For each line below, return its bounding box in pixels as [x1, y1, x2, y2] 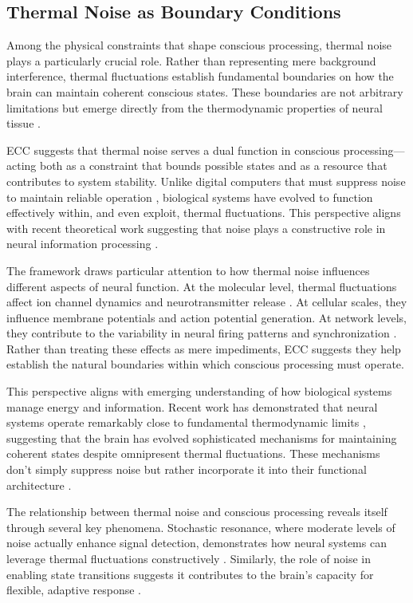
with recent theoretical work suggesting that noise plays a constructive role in [6, 219, 386, 236]
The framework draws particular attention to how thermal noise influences [6, 262, 370, 278]
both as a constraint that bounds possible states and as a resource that [39, 157, 387, 174]
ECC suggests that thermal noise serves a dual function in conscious [6, 141, 340, 158]
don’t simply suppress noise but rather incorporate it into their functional [6, 461, 367, 478]
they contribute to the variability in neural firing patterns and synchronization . [6, 325, 397, 341]
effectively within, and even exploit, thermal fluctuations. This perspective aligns [6, 204, 401, 221]
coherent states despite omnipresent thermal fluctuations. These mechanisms [6, 445, 380, 462]
